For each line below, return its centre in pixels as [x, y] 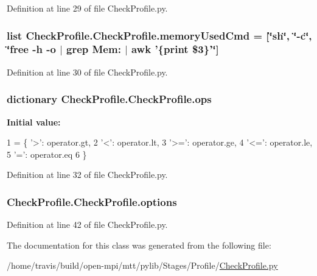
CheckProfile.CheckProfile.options [92, 201]
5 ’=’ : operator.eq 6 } [47, 154]
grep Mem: [93, 49]
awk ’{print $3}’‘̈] [175, 49]
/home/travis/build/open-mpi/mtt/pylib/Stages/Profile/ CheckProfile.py [142, 265]
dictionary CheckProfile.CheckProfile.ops [109, 99]
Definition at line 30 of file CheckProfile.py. [87, 72]
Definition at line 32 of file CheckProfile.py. [87, 175]
